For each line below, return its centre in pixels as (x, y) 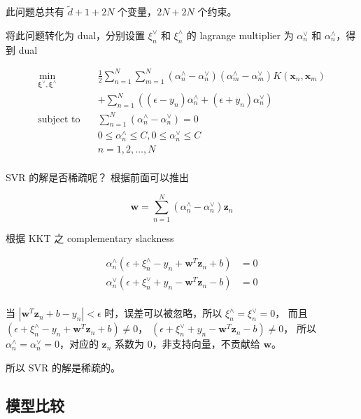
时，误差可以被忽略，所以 (163, 313)
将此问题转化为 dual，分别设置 (76, 35)
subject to (59, 119)
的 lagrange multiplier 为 (240, 35)
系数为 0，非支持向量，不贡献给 (187, 344)
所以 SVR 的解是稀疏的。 (63, 367)
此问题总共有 (35, 12)
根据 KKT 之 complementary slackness (90, 237)
